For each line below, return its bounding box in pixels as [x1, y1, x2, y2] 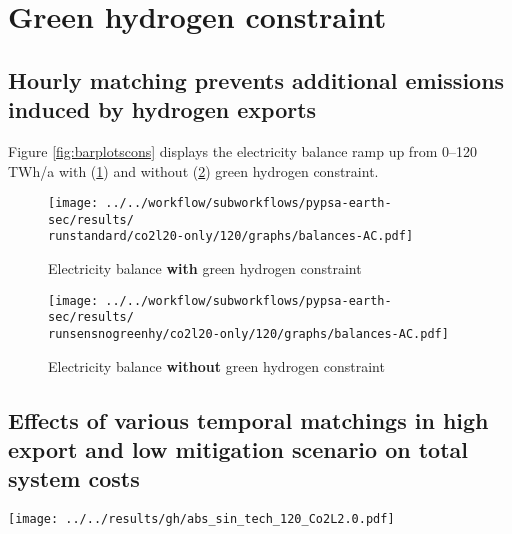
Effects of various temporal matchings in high [8, 404, 489, 435]
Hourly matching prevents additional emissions [8, 64, 505, 95]
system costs [8, 463, 140, 494]
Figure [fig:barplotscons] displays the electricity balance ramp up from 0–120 [8, 140, 477, 161]
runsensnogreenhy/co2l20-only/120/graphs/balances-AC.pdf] [48, 327, 449, 342]
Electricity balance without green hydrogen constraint [48, 355, 385, 376]
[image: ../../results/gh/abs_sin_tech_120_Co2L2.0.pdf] [8, 512, 395, 527]
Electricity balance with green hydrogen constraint [48, 258, 362, 279]
